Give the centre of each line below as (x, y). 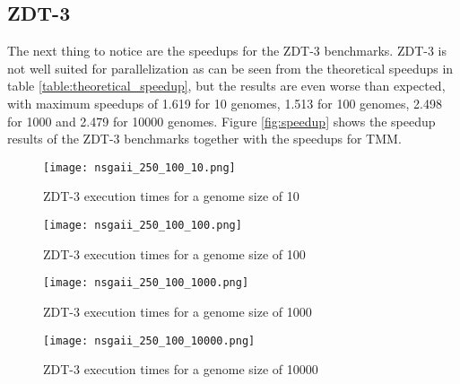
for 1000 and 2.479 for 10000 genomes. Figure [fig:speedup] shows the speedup (221, 121)
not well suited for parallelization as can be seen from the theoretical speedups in (230, 68)
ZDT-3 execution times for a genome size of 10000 (181, 369)
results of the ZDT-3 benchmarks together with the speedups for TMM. (204, 139)
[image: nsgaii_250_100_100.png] (143, 226)
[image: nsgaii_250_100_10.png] (139, 167)
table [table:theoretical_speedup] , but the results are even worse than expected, (226, 86)
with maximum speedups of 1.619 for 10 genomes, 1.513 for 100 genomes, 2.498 (225, 103)
